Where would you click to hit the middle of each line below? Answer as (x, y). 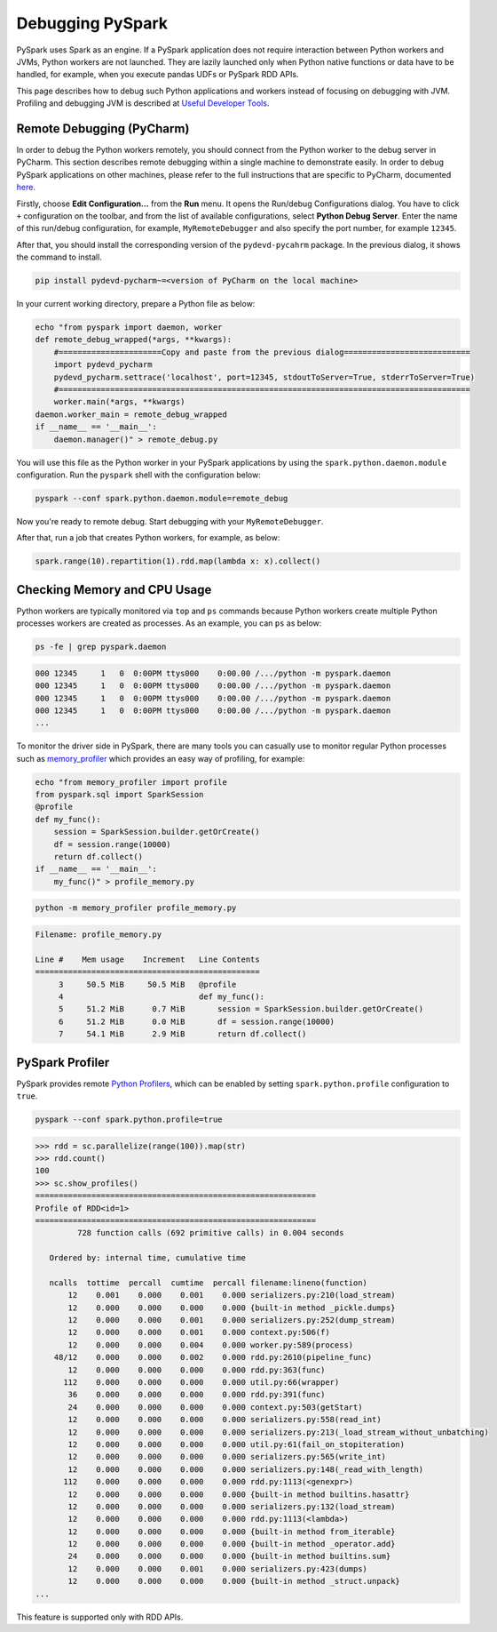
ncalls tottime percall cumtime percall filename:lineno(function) (209, 1283)
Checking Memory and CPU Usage (114, 590)
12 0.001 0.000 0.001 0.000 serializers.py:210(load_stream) (232, 1295)
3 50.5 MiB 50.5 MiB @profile (147, 984)
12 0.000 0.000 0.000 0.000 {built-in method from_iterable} (232, 1532)
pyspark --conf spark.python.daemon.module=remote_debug (162, 498)
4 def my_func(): (162, 996)
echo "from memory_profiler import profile (131, 782)
